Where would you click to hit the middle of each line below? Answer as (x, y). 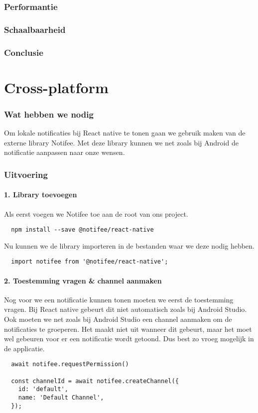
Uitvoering (26, 174)
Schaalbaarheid (35, 29)
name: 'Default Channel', (61, 398)
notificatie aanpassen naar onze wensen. (64, 152)
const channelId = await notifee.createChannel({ (95, 381)
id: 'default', (43, 389)
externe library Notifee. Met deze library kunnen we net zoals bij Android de (121, 142)
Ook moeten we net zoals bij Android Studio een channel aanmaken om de (118, 319)
